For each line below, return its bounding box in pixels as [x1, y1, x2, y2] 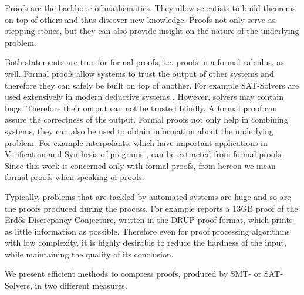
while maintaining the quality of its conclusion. [5, 247, 174, 260]
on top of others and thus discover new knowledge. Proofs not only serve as [5, 13, 276, 25]
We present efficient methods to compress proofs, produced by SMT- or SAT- [5, 267, 283, 280]
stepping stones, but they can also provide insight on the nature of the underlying [5, 25, 299, 37]
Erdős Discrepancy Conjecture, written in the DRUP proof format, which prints [5, 213, 293, 226]
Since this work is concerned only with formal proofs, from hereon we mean [5, 159, 276, 171]
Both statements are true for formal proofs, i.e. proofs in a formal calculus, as [5, 56, 284, 68]
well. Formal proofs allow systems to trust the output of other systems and [5, 67, 274, 79]
